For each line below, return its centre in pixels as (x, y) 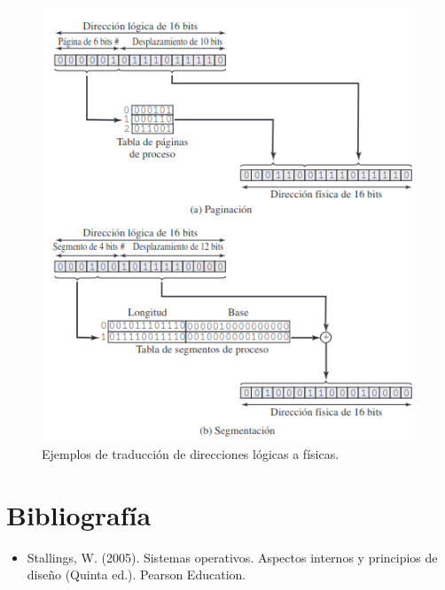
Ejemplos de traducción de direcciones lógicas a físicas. (191, 453)
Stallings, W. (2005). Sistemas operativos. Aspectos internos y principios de (232, 557)
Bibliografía (79, 514)
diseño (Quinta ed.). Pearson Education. (137, 574)
